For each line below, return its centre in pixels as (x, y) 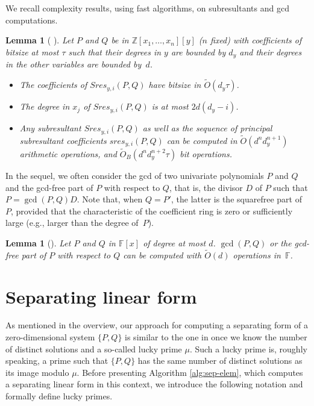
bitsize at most (32, 52)
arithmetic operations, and (68, 153)
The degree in (45, 106)
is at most (170, 106)
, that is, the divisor (206, 187)
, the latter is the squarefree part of (237, 199)
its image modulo (37, 372)
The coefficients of (53, 85)
